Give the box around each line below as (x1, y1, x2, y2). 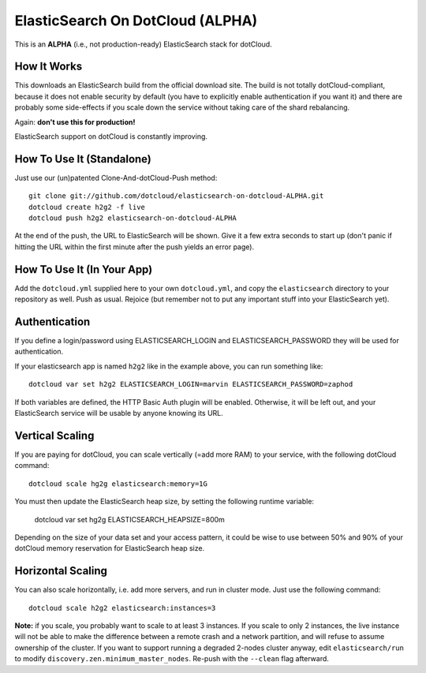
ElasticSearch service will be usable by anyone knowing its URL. (14, 409, 224, 418)
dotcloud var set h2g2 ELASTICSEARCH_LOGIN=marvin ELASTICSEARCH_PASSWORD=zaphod (28, 379, 353, 389)
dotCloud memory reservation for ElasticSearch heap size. (14, 544, 205, 553)
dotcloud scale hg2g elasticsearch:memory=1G (28, 479, 208, 488)
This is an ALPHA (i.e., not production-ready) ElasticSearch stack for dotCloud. (14, 39, 272, 49)
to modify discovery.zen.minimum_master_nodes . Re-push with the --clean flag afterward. (14, 654, 329, 664)
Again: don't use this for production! (14, 117, 136, 126)
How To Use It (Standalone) (14, 152, 151, 166)
